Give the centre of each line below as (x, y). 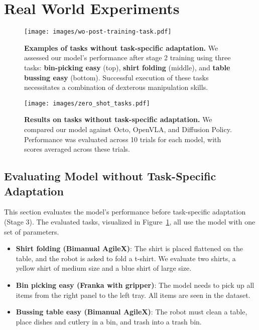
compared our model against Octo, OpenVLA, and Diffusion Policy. (128, 129)
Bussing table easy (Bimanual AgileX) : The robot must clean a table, (132, 312)
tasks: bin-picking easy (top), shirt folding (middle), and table (127, 67)
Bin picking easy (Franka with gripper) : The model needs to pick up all (135, 285)
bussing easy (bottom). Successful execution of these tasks (116, 77)
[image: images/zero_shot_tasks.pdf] (87, 103)
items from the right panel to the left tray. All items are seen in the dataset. (133, 295)
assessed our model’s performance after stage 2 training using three (127, 58)
